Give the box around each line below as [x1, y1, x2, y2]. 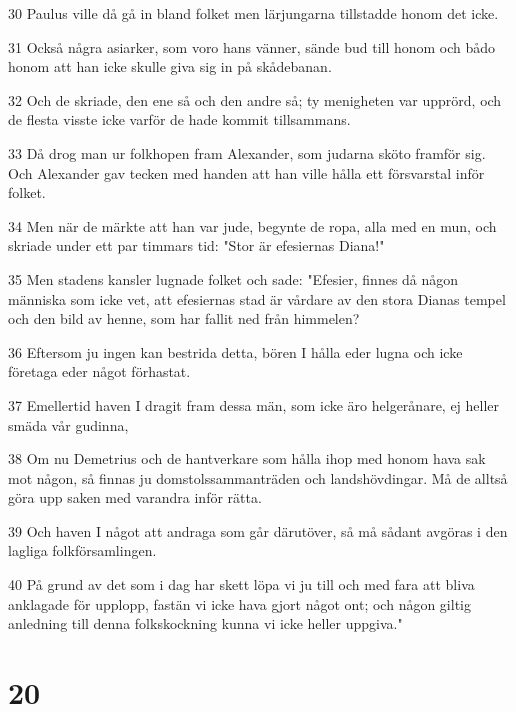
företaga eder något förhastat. [8, 361, 191, 382]
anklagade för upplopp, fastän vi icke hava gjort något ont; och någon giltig [8, 593, 471, 614]
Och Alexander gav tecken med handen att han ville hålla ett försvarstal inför [8, 162, 485, 183]
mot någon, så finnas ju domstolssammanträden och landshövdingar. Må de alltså [8, 467, 508, 488]
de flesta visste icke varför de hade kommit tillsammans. [8, 109, 351, 130]
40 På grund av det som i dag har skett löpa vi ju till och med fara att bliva [8, 574, 475, 595]
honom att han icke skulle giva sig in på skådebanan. [8, 56, 332, 77]
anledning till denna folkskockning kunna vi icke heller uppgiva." [8, 613, 403, 634]
